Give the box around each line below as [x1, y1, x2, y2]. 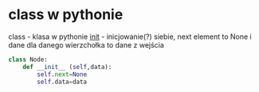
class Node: [8, 56, 48, 63]
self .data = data [37, 78, 88, 86]
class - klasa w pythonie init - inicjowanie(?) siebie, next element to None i [8, 32, 253, 41]
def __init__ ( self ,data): [22, 63, 112, 71]
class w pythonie [8, 6, 124, 24]
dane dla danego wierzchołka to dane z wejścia [8, 40, 165, 49]
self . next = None [37, 70, 88, 79]
